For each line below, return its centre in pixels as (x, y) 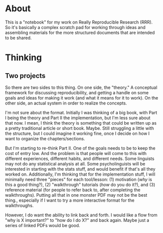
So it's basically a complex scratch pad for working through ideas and (75, 27)
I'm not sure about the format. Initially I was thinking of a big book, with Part (81, 112)
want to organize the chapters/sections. (45, 138)
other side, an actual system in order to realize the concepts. (66, 103)
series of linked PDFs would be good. (43, 225)
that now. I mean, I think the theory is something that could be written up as (81, 123)
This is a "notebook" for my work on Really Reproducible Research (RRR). (79, 22)
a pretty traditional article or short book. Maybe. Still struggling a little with (80, 128)
